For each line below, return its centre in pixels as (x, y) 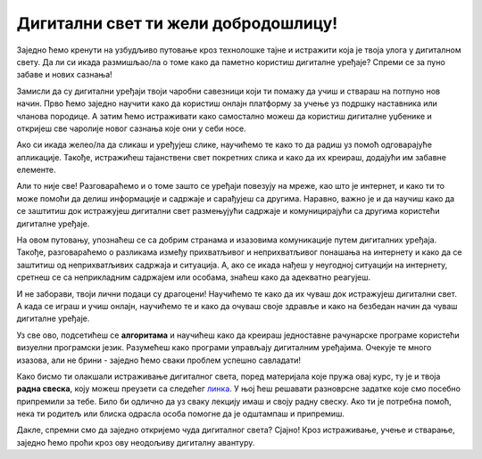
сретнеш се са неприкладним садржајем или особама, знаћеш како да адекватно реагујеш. (194, 277)
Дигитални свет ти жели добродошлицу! (177, 23)
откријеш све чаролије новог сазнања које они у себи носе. (131, 128)
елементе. (37, 170)
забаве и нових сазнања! (65, 75)
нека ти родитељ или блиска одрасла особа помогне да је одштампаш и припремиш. (181, 414)
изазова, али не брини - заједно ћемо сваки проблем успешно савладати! (159, 360)
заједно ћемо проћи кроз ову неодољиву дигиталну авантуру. (136, 442)
